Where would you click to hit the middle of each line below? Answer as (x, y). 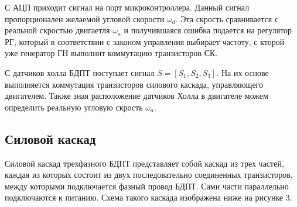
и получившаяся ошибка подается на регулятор (208, 30)
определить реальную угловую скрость (74, 107)
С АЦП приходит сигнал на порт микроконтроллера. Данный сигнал (127, 7)
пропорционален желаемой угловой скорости (85, 18)
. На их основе (243, 72)
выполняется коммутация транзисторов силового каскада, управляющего (134, 84)
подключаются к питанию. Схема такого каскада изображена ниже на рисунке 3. (148, 197)
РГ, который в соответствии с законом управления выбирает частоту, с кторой (145, 41)
